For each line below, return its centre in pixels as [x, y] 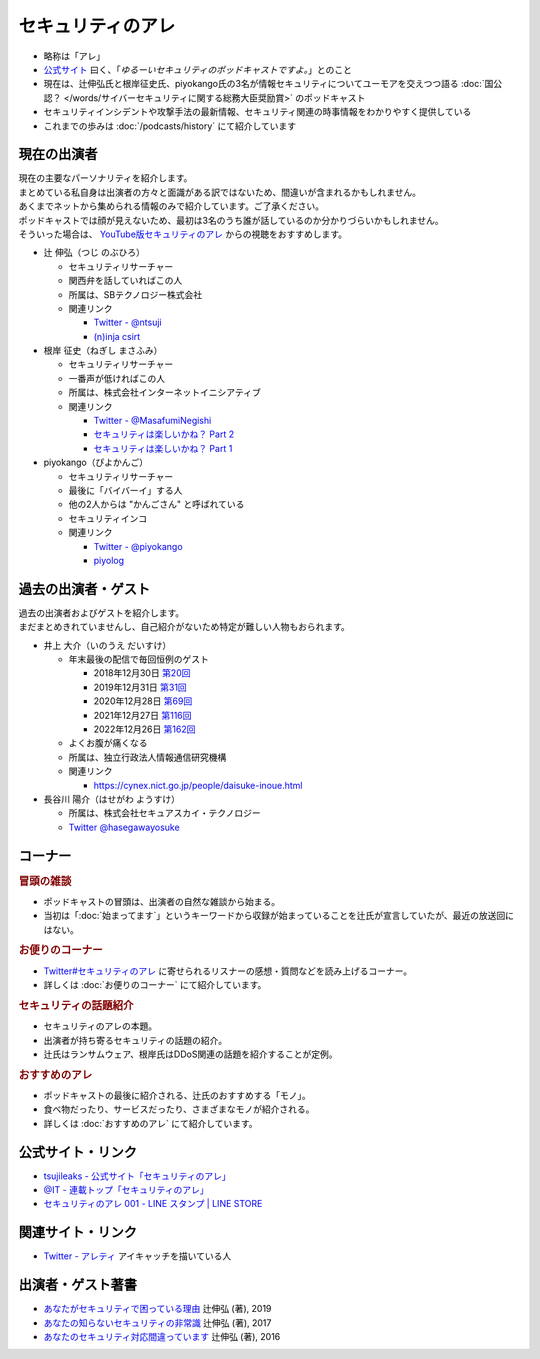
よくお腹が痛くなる [108, 743]
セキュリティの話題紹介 [76, 1005]
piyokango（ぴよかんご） [96, 462]
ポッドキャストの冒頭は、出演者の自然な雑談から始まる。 [161, 901]
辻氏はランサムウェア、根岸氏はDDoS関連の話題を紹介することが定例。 [190, 1054]
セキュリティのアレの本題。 [100, 1026]
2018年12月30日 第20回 [142, 673]
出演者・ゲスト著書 [77, 1285]
